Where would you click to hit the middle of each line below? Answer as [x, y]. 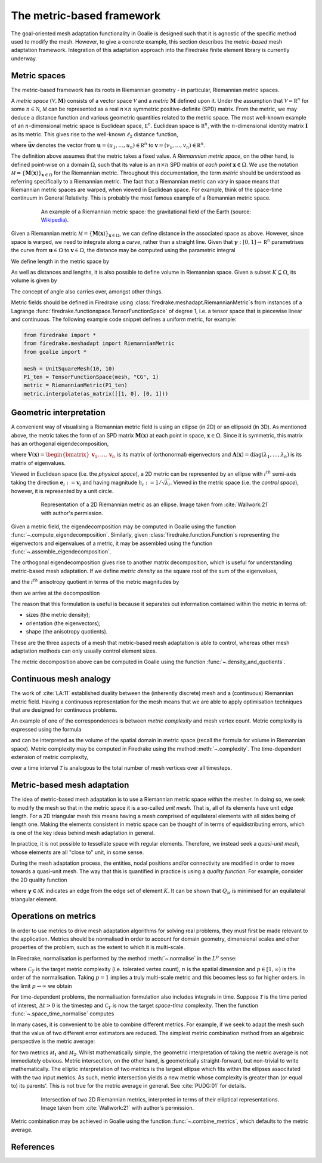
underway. [24, 58]
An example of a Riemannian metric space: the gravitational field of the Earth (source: [146, 212]
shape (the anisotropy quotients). [67, 632]
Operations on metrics [54, 916]
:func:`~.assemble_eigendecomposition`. [61, 552]
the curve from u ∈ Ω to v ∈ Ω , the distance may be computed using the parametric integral [123, 250]
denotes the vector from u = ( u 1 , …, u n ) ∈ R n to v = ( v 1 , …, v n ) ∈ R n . [121, 146]
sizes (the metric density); [58, 615]
